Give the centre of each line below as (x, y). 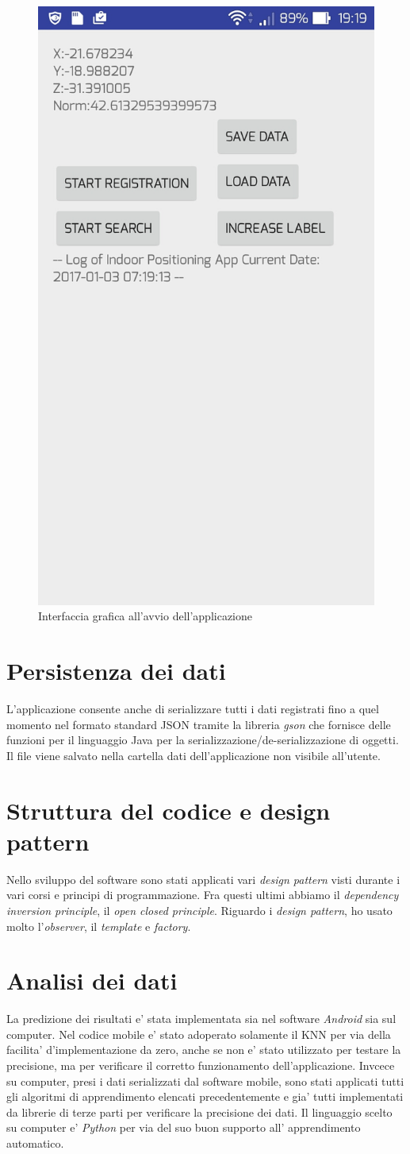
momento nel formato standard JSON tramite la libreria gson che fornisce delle (199, 724)
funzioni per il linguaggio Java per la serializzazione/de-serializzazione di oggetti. (203, 740)
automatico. (35, 1143)
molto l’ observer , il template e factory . (99, 926)
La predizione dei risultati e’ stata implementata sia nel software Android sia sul (201, 1019)
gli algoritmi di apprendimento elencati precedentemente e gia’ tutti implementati (205, 1096)
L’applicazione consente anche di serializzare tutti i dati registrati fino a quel (193, 709)
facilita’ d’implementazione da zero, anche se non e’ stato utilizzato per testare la (204, 1050)
